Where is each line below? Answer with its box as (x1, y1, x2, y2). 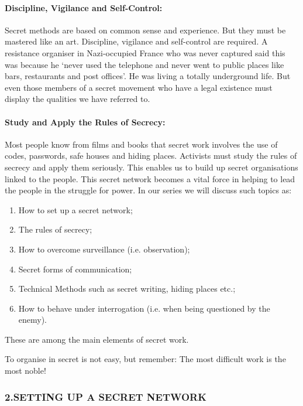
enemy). (18, 313, 47, 326)
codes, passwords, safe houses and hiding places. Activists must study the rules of (5, 149, 297, 162)
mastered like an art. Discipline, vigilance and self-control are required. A (5, 35, 268, 47)
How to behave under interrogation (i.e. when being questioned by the (18, 302, 270, 314)
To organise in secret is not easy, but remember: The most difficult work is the (5, 353, 286, 365)
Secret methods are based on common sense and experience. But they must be (5, 23, 286, 36)
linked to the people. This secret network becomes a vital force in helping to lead (5, 172, 295, 185)
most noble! (5, 364, 46, 377)
